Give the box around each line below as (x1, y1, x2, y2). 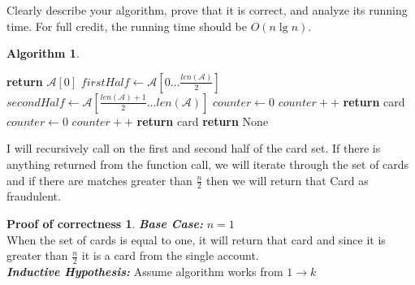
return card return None (136, 112, 269, 129)
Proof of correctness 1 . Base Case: (6, 214, 203, 231)
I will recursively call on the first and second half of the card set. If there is (6, 140, 381, 157)
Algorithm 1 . (6, 45, 80, 62)
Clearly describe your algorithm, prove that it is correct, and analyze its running (6, 2, 408, 18)
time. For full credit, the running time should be (6, 17, 247, 34)
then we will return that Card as (206, 171, 369, 188)
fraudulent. (6, 188, 61, 205)
